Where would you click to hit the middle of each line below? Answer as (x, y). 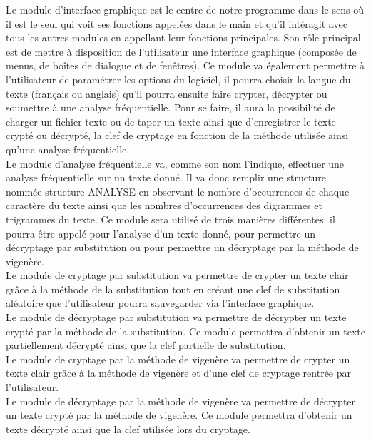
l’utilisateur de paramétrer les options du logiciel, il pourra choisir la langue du (178, 79)
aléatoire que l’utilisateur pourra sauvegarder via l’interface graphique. (160, 303)
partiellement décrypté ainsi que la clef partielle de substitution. (146, 345)
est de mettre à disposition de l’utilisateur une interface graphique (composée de (181, 51)
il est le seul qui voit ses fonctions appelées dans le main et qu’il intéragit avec (177, 23)
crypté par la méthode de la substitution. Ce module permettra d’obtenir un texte (185, 331)
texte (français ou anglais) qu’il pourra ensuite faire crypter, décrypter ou (167, 93)
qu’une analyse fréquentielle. (68, 149)
